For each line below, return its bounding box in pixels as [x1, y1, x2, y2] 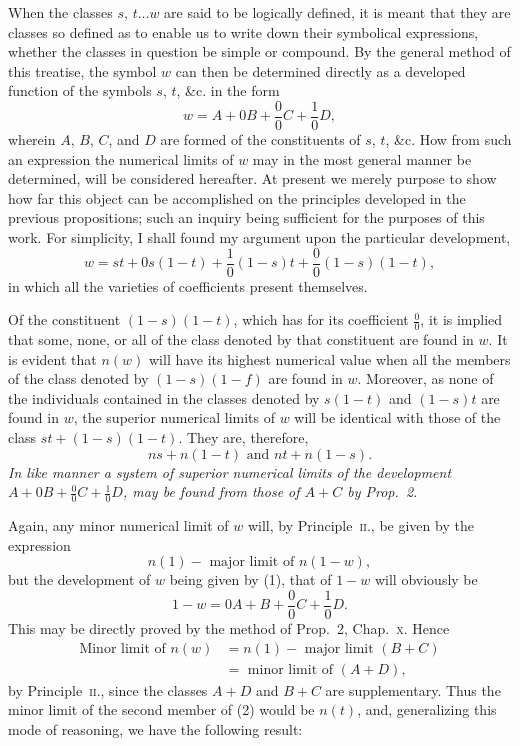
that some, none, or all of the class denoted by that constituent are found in [8, 329, 474, 350]
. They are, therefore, [178, 427, 309, 448]
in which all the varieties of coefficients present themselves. [8, 275, 368, 296]
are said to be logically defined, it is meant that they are [164, 2, 511, 22]
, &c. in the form [176, 80, 280, 101]
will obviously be [374, 569, 478, 590]
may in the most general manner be [252, 148, 472, 169]
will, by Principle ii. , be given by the [247, 515, 474, 536]
